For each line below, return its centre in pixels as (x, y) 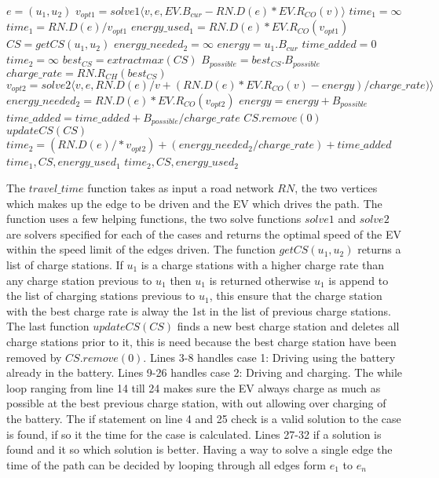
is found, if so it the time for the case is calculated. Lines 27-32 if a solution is (194, 434)
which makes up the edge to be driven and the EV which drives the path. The (194, 203)
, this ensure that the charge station (296, 296)
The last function (48, 326)
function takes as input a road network (181, 188)
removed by (34, 357)
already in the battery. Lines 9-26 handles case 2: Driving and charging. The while (205, 372)
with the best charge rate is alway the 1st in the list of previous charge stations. (199, 310)
